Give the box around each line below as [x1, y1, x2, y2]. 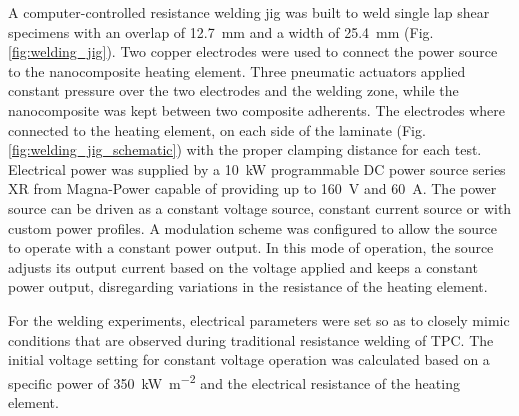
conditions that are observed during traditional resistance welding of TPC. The [8, 329, 494, 350]
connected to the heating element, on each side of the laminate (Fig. [8, 119, 426, 140]
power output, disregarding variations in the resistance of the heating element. [8, 276, 488, 297]
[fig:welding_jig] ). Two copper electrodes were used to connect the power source [8, 41, 498, 62]
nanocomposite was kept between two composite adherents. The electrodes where [8, 99, 506, 120]
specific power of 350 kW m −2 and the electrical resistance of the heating [8, 369, 460, 393]
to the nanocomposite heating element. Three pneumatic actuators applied [8, 60, 466, 81]
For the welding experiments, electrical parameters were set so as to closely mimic [8, 309, 510, 330]
